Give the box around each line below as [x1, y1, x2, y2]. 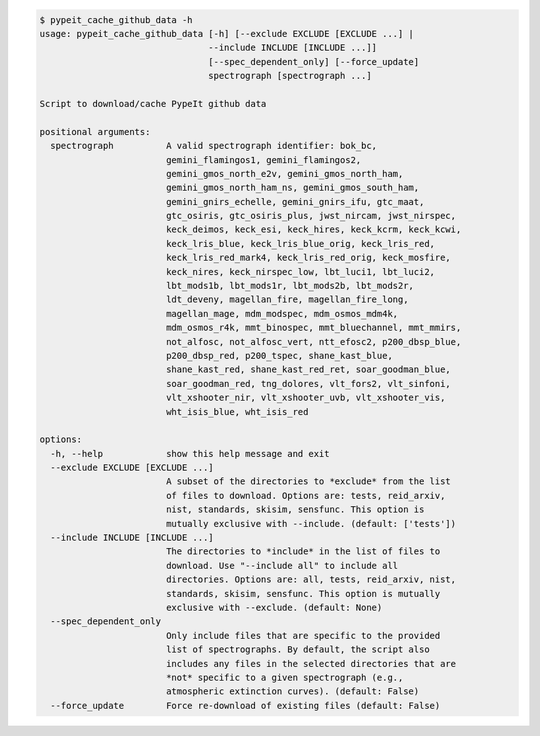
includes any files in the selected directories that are [165, 658, 457, 669]
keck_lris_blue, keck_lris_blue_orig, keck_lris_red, [165, 238, 435, 249]
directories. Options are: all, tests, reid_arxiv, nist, [165, 574, 457, 585]
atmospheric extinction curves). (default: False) [165, 686, 420, 697]
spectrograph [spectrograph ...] [208, 70, 372, 82]
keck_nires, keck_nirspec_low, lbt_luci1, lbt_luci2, [165, 266, 435, 277]
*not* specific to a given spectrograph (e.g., [165, 671, 404, 683]
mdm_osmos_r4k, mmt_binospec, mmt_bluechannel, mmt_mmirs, [165, 322, 462, 334]
